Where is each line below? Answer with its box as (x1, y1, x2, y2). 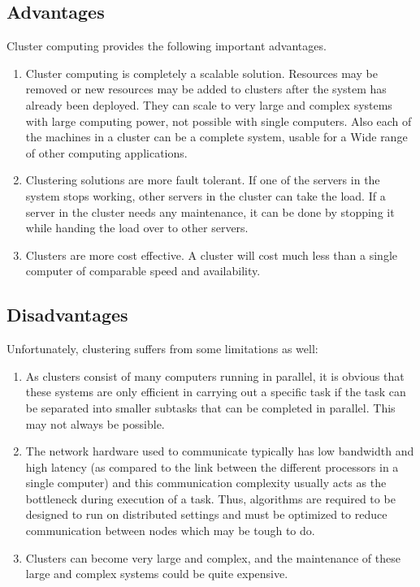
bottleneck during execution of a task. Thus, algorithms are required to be (25, 490, 396, 507)
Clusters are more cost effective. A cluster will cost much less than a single (25, 246, 398, 263)
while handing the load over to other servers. (25, 219, 249, 236)
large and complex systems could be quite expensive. (25, 565, 288, 582)
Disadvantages (6, 302, 128, 327)
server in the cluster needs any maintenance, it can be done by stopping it (25, 203, 395, 220)
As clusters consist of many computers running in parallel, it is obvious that (25, 367, 405, 384)
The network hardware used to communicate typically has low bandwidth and (25, 442, 414, 460)
